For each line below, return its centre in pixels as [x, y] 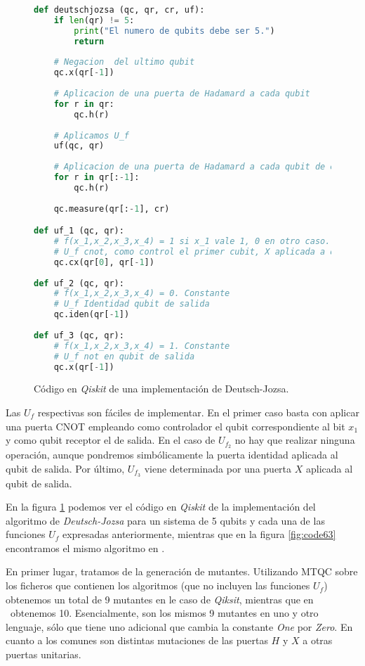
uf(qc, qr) [79, 146]
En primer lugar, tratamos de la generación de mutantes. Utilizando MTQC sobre [182, 571]
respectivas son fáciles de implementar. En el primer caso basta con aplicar [198, 412]
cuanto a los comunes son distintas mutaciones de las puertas [137, 640]
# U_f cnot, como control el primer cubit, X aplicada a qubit [205, 251]
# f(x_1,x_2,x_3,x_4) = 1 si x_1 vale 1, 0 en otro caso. [192, 242]
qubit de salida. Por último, [65, 468]
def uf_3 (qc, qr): [79, 335]
